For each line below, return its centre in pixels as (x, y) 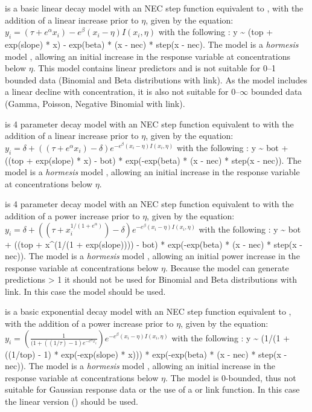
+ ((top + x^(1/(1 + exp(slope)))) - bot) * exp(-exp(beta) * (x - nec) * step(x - (154, 244)
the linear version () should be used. (72, 401)
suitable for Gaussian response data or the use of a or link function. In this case (152, 389)
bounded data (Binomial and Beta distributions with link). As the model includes (156, 79)
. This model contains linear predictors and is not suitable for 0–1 (154, 68)
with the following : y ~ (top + (216, 32)
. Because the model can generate (227, 267)
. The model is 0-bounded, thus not (231, 377)
